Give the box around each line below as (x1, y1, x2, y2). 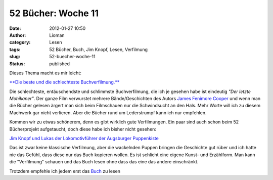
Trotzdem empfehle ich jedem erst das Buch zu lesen (9, 168, 121, 174)
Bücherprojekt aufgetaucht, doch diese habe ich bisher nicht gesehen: (9, 126, 157, 132)
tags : (9, 46, 21, 53)
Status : (9, 61, 25, 67)
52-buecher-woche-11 (49, 54, 96, 60)
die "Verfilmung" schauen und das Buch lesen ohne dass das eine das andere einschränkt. (9, 159, 199, 165)
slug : (9, 54, 20, 60)
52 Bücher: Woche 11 (9, 8, 99, 19)
